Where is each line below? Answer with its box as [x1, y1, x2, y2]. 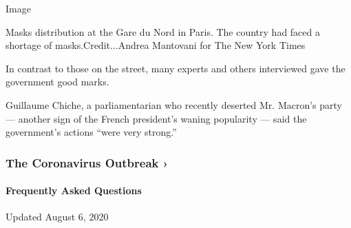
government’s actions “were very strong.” [6, 125, 177, 139]
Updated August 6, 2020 [6, 209, 109, 224]
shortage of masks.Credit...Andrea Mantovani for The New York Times [6, 38, 306, 52]
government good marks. [6, 74, 109, 89]
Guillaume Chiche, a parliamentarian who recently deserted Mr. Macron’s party [6, 97, 342, 112]
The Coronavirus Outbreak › [6, 154, 169, 171]
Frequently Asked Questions [6, 183, 142, 198]
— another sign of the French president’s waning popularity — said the [6, 111, 307, 125]
